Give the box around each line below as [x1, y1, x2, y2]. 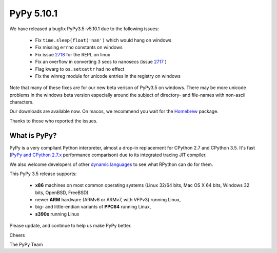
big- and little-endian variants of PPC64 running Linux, [35, 204, 151, 210]
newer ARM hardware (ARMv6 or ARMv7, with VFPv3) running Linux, [35, 197, 181, 203]
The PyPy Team [9, 241, 43, 248]
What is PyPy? [9, 131, 57, 140]
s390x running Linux [35, 210, 80, 217]
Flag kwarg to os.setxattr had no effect [35, 66, 125, 72]
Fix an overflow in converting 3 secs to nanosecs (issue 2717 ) [35, 59, 167, 65]
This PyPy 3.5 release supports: [9, 171, 77, 177]
